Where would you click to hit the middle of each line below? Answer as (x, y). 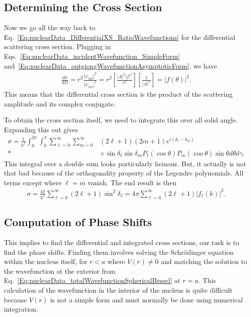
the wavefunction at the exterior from (60, 271)
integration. (21, 309)
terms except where (33, 182)
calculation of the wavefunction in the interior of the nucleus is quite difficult (118, 290)
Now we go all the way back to (50, 27)
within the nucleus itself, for (46, 261)
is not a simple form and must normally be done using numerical (147, 299)
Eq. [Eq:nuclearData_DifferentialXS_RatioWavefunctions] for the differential (120, 37)
